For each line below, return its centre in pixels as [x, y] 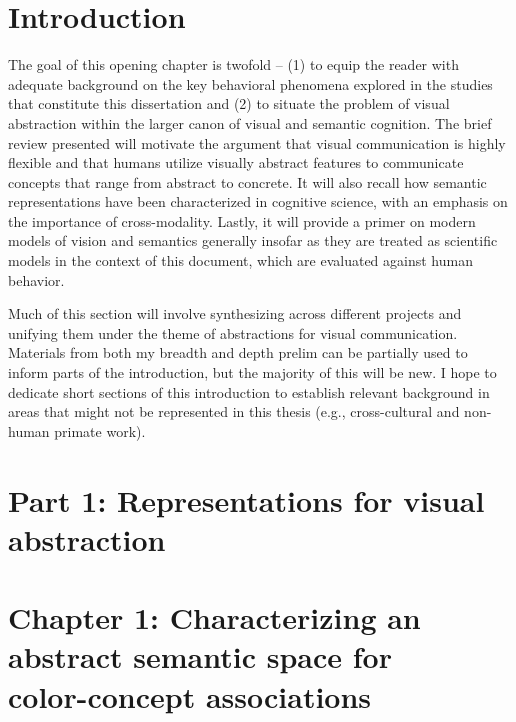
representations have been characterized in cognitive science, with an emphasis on [258, 201]
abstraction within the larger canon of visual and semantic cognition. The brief [250, 122]
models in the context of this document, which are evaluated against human [240, 260]
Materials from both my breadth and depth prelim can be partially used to [238, 352]
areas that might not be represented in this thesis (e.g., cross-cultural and [234, 411]
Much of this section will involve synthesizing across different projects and [235, 313]
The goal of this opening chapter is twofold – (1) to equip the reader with [233, 64]
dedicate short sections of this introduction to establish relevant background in [249, 391]
